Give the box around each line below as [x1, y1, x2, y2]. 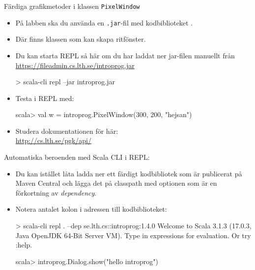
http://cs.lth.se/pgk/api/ [15, 135, 91, 146]
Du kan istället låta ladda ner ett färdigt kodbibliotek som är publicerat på [15, 168, 242, 178]
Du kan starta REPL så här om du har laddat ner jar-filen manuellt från [15, 50, 235, 60]
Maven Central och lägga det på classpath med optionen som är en [15, 178, 217, 188]
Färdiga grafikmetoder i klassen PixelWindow [4, 1, 140, 11]
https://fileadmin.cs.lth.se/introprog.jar [15, 60, 135, 70]
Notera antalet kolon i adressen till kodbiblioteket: [15, 204, 167, 214]
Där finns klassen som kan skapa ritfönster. [15, 34, 146, 44]
